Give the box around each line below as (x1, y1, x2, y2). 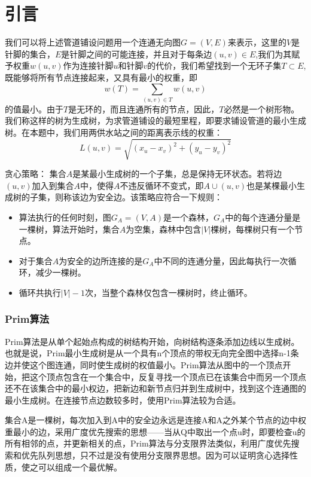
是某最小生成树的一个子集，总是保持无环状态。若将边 (72, 167, 282, 180)
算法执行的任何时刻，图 (19, 210, 111, 223)
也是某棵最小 (246, 179, 297, 191)
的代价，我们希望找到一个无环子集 (147, 59, 282, 72)
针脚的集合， (5, 47, 55, 60)
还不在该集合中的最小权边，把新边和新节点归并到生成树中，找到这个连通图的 (5, 382, 306, 395)
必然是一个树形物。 (224, 102, 300, 115)
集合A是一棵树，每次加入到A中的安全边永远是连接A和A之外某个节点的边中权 (5, 414, 306, 426)
